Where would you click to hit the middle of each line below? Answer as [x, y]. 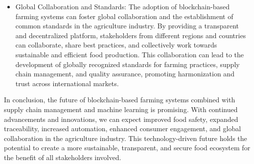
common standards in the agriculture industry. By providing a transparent [127, 26]
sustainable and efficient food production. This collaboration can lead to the [130, 54]
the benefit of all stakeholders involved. [63, 157]
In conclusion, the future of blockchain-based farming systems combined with [120, 100]
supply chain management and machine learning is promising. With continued [121, 109]
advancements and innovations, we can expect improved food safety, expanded [121, 119]
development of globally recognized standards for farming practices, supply [127, 64]
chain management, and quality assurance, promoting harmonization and [125, 74]
